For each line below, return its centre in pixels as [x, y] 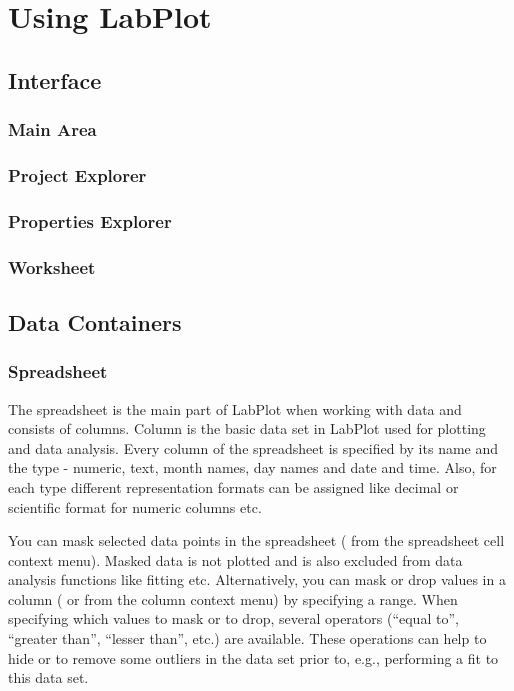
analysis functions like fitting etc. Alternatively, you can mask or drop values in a [257, 579]
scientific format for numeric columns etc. [135, 506]
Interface [55, 79]
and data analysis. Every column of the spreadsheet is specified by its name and [253, 447]
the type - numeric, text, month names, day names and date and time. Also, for [252, 467]
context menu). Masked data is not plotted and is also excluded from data [235, 559]
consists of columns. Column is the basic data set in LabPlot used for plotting [247, 428]
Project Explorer [77, 174]
